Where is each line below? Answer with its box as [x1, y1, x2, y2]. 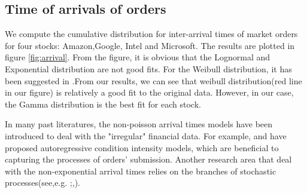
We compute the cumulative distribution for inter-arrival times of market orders [5, 27, 298, 40]
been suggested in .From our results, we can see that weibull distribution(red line [5, 74, 302, 87]
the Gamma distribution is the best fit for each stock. [5, 97, 201, 110]
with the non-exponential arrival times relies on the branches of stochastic [5, 164, 276, 177]
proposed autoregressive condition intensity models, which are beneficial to [5, 141, 279, 154]
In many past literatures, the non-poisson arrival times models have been [5, 118, 273, 130]
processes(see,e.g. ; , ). [5, 176, 80, 189]
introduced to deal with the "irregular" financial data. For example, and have [5, 129, 287, 142]
